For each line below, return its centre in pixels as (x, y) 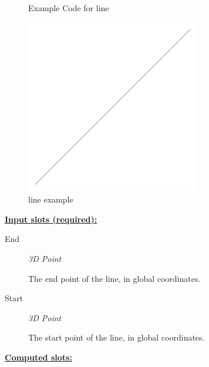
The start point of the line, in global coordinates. (117, 337)
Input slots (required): (51, 219)
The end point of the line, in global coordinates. (114, 278)
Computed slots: (38, 357)
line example (51, 199)
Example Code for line (69, 8)
